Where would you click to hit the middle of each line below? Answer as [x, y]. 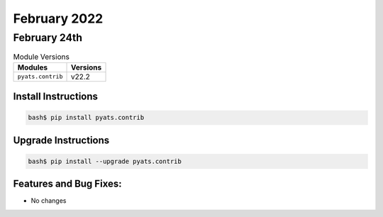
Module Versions [41, 57]
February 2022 [58, 18]
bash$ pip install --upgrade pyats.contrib [105, 161]
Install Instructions [56, 97]
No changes [49, 201]
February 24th [48, 38]
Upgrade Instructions [61, 140]
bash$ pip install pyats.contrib [86, 118]
